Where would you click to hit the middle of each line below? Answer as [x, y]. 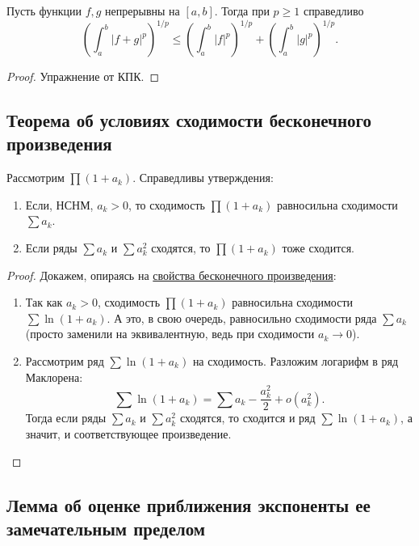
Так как [44, 302]
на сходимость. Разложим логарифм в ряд [295, 361]
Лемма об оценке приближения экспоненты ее [189, 504]
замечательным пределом [106, 529]
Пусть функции [44, 11]
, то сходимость [167, 204]
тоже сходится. [318, 248]
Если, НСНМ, [59, 204]
